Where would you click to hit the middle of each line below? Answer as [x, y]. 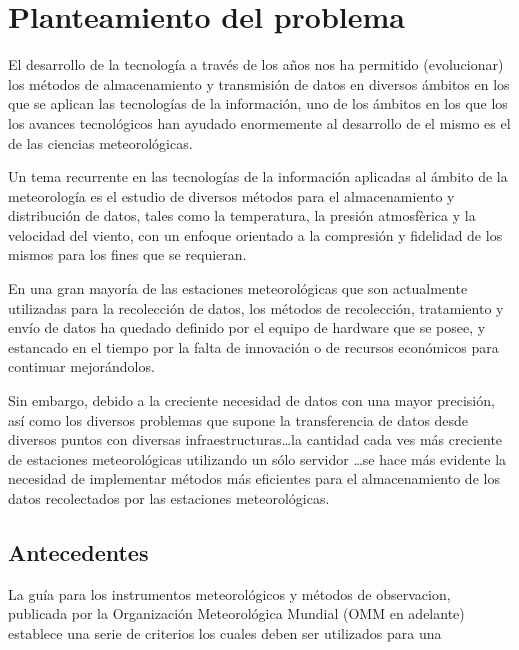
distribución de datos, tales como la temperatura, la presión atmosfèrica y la [242, 215]
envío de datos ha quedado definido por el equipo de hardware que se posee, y [247, 327]
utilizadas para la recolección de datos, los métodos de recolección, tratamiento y [256, 307]
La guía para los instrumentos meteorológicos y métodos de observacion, [229, 593]
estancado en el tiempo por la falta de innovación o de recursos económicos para [253, 346]
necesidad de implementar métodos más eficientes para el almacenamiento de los [254, 478]
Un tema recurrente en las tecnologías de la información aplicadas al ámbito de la [258, 176]
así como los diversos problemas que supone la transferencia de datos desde [238, 419]
